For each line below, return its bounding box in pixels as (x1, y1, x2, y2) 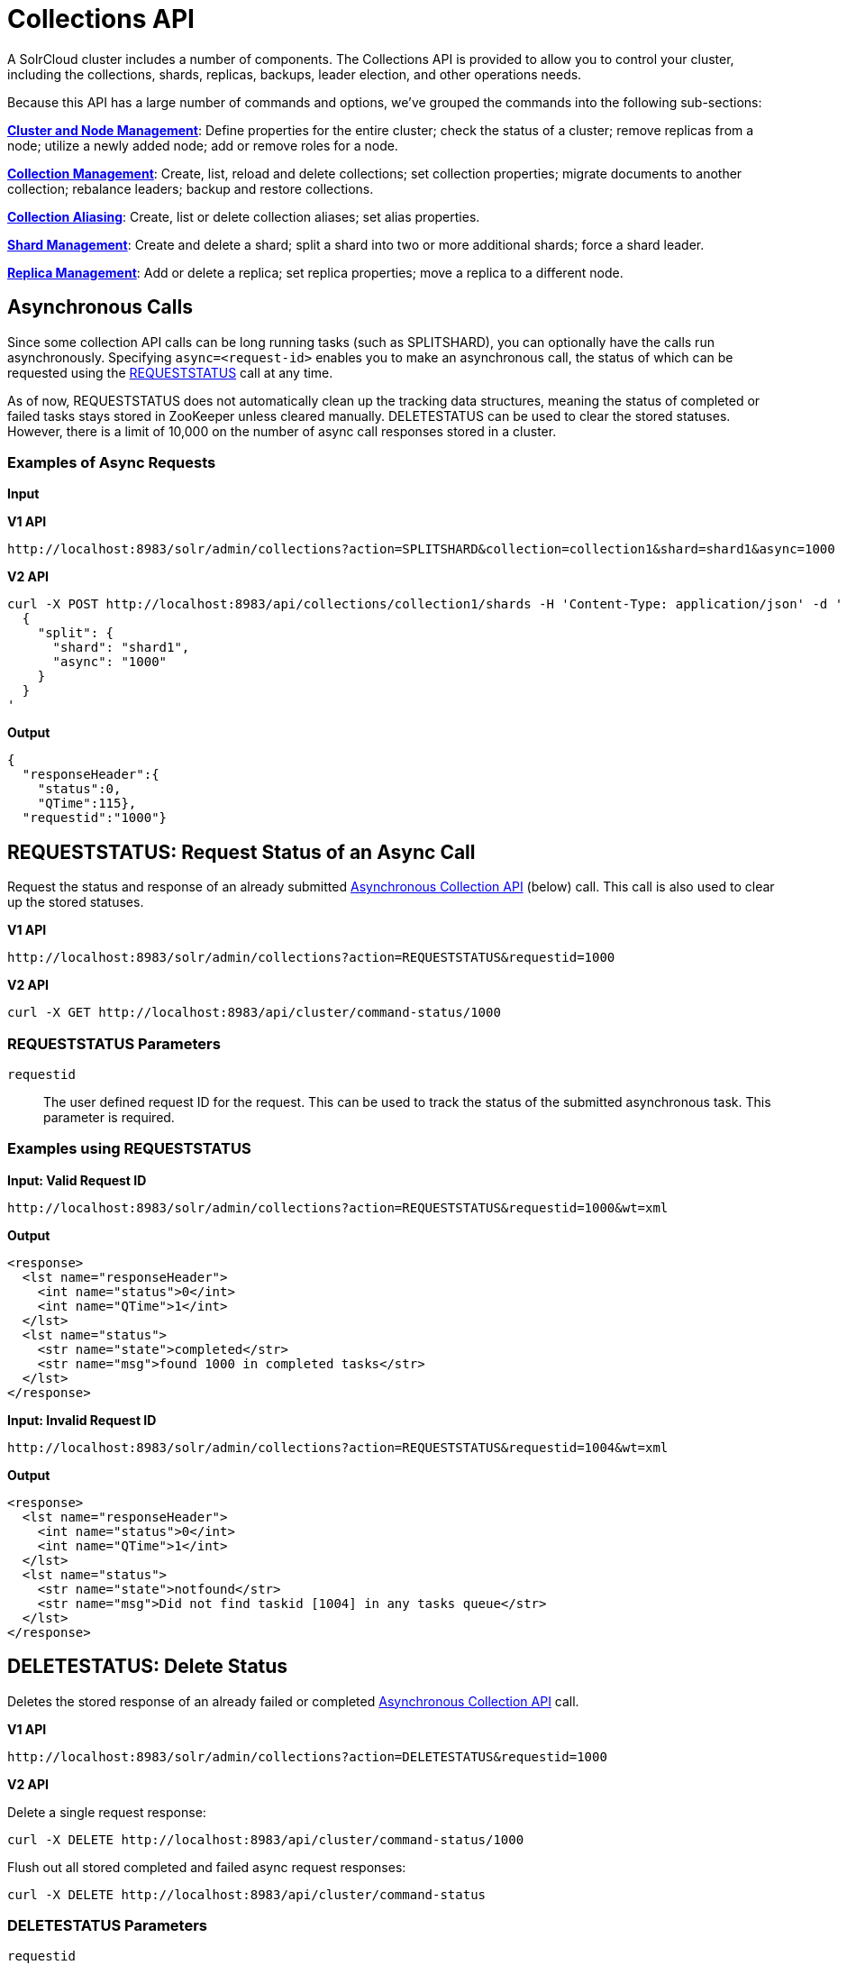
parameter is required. (43, 1109, 175, 1125)
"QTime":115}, (37, 796, 137, 811)
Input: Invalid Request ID (7, 1412, 157, 1428)
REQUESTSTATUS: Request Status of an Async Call (7, 840, 476, 864)
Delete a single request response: (7, 1804, 206, 1820)
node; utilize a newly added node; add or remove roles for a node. (7, 137, 398, 153)
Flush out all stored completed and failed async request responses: (7, 1859, 406, 1875)
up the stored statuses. (7, 894, 144, 910)
